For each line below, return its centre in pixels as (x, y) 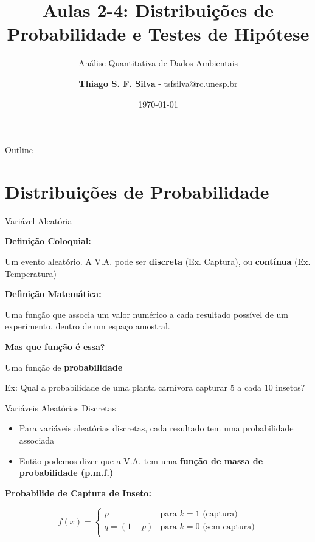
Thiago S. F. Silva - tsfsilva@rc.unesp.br (158, 83)
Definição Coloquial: (48, 241)
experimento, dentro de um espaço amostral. (88, 326)
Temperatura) (31, 273)
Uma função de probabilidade (64, 367)
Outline (19, 150)
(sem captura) (229, 527)
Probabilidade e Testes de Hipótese (158, 34)
